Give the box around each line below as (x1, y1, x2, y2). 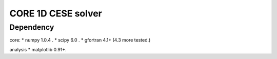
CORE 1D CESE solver (9, 8, 103, 19)
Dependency (9, 23, 54, 32)
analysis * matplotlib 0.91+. (9, 46, 67, 52)
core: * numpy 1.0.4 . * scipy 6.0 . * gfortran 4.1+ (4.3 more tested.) (9, 37, 151, 43)
